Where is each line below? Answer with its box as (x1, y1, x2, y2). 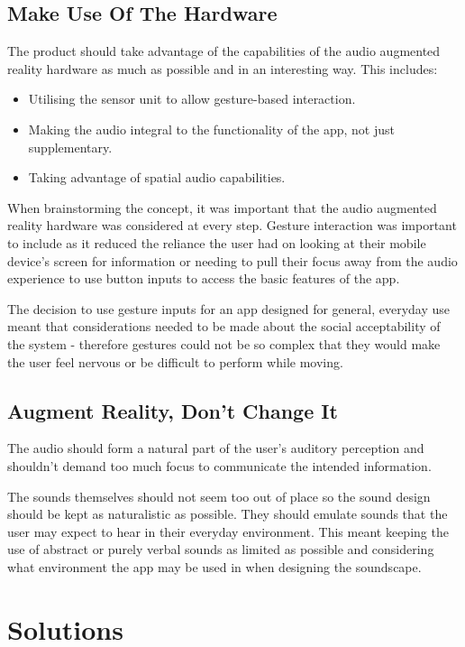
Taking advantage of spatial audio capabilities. (28, 168, 286, 187)
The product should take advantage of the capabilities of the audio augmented (7, 42, 441, 60)
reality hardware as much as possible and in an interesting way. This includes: (7, 59, 438, 78)
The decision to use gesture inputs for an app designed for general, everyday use (7, 299, 451, 318)
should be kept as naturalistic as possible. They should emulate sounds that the (7, 504, 448, 523)
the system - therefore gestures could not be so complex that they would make (7, 334, 441, 353)
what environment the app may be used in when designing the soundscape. (7, 557, 422, 576)
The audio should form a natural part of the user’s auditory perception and (7, 439, 424, 458)
